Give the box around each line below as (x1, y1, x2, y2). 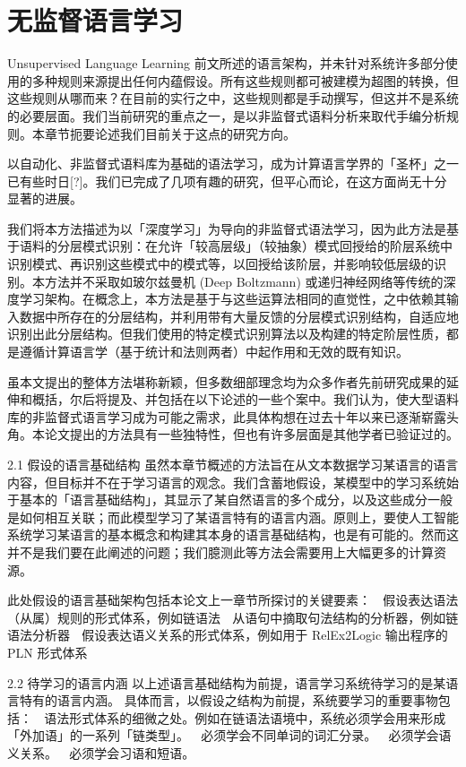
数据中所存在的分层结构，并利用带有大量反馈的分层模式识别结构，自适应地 (19, 306, 459, 325)
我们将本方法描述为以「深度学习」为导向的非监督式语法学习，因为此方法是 (7, 219, 446, 237)
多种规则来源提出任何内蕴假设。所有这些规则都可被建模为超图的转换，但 (31, 71, 459, 90)
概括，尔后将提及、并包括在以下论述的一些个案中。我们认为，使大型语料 (31, 390, 459, 409)
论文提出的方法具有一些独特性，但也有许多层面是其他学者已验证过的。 (44, 425, 459, 444)
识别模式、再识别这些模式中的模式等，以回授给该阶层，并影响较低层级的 (7, 254, 434, 273)
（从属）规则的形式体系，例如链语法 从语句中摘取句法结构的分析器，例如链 (7, 608, 459, 626)
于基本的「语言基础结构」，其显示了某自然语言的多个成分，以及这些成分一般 (7, 490, 453, 509)
